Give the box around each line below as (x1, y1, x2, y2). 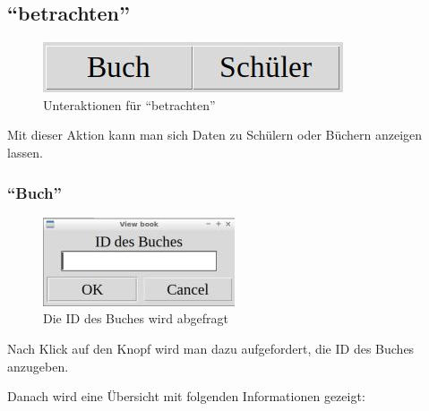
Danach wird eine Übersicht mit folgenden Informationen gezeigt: (7, 387, 365, 406)
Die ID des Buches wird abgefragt (43, 309, 228, 328)
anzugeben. (7, 356, 69, 375)
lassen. (7, 142, 43, 161)
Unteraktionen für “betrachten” (43, 95, 216, 114)
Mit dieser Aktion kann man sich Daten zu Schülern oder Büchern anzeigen (7, 125, 423, 144)
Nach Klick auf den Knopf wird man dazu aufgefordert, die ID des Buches (7, 338, 415, 357)
